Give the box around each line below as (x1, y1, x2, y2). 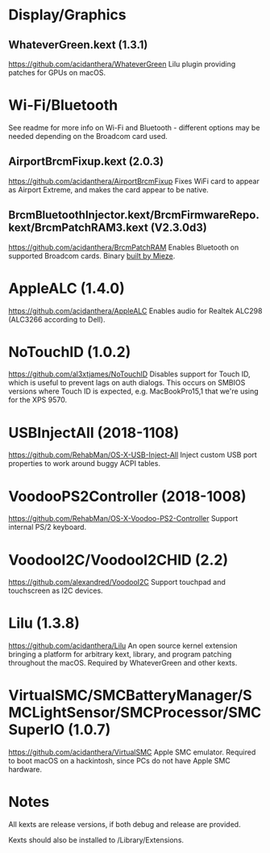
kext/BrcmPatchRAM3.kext (8, 221, 149, 235)
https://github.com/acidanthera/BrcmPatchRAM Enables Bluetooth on (8, 242, 239, 252)
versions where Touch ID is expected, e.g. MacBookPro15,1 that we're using (8, 386, 260, 397)
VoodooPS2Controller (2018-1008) (8, 487, 247, 506)
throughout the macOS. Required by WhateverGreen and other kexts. (8, 658, 238, 668)
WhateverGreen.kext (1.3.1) (8, 38, 148, 52)
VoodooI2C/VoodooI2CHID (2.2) (8, 551, 228, 569)
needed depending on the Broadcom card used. (8, 131, 168, 141)
